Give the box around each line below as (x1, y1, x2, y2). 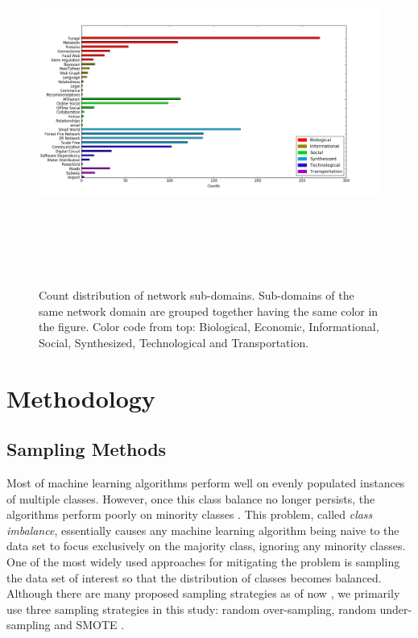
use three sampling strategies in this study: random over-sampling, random (6, 600, 376, 617)
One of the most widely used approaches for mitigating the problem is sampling (6, 553, 400, 570)
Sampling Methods (6, 437, 167, 462)
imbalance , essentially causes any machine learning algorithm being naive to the (6, 521, 399, 538)
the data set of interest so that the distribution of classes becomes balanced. (6, 569, 382, 586)
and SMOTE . (54, 616, 125, 633)
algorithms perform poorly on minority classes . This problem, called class (6, 506, 373, 523)
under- (379, 600, 412, 617)
